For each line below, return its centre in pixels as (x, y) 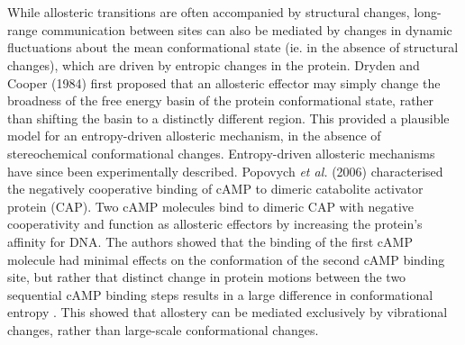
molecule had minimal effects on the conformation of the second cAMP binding (226, 259)
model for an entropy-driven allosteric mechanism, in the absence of (194, 136)
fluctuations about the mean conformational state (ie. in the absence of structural (233, 47)
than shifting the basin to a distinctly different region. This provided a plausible (228, 118)
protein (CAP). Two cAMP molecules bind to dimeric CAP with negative (211, 206)
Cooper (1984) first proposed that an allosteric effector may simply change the (224, 82)
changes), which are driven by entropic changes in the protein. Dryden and (214, 64)
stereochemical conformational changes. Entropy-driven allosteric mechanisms (221, 153)
